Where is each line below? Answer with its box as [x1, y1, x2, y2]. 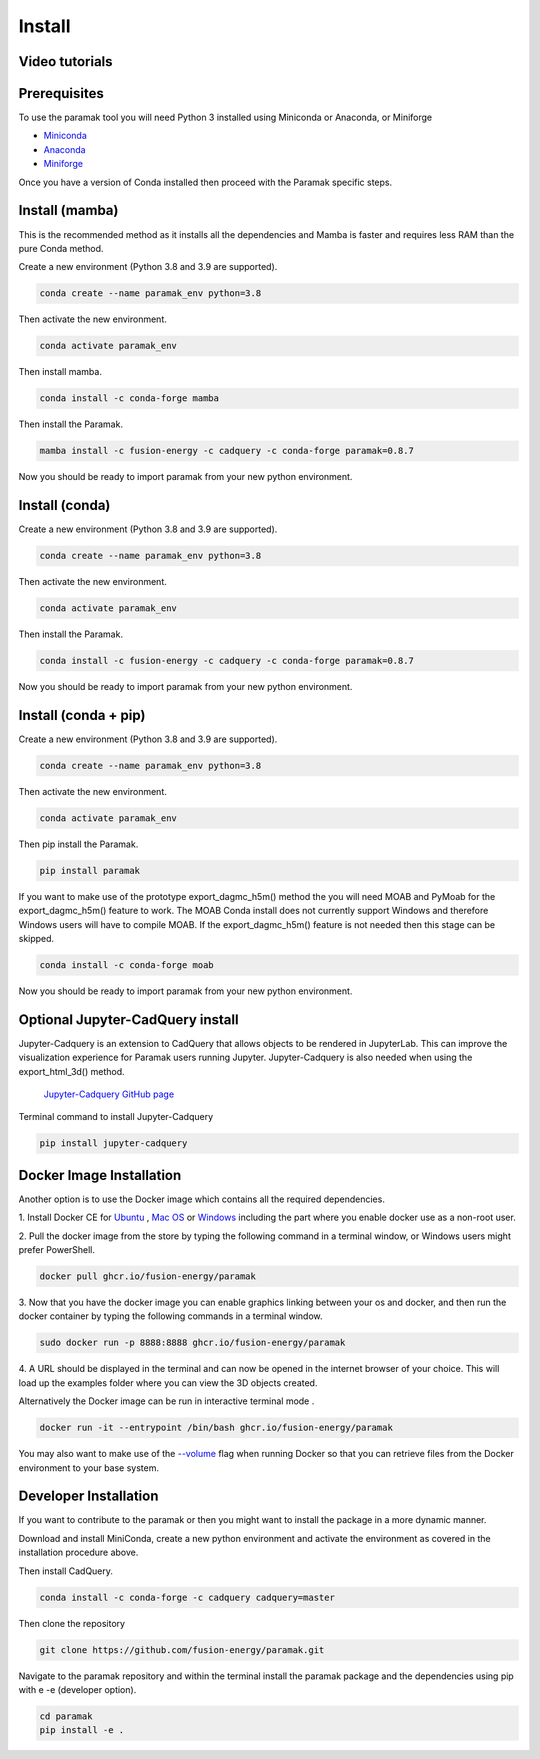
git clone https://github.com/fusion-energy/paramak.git [39, 1644, 325, 1655]
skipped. [18, 933, 55, 944]
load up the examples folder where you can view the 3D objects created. [18, 1376, 318, 1389]
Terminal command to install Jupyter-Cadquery [18, 1111, 214, 1123]
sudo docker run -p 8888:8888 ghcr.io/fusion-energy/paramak [39, 1337, 346, 1349]
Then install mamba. [18, 366, 102, 378]
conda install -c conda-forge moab [39, 959, 214, 970]
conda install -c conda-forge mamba [39, 393, 220, 404]
